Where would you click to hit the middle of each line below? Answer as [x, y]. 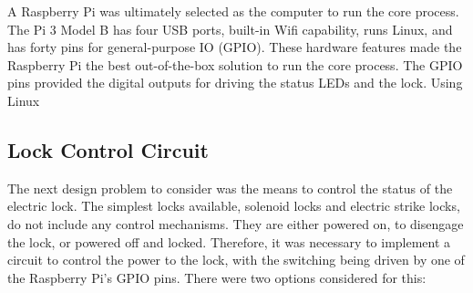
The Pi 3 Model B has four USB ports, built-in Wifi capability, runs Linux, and [230, 29]
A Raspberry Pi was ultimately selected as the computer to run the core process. [233, 11]
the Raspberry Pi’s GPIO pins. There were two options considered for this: [217, 277]
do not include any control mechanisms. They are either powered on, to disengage [236, 223]
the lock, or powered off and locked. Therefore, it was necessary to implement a [229, 241]
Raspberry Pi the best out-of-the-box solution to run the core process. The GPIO [235, 64]
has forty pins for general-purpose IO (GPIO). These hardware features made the [235, 47]
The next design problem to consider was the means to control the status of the [230, 188]
